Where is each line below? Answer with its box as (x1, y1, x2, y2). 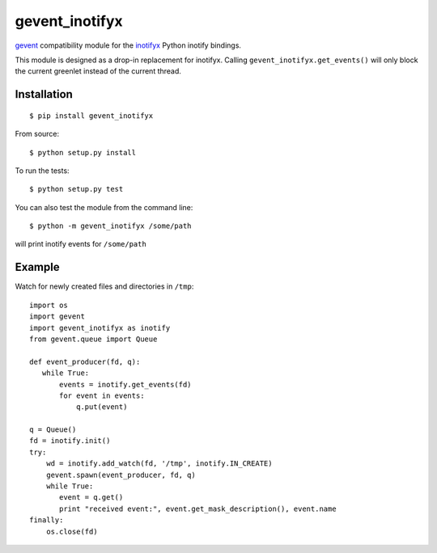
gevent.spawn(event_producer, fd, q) (45, 470, 196, 479)
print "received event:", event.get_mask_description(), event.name (59, 504, 337, 513)
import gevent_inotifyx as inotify (29, 323, 171, 332)
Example (15, 260, 60, 274)
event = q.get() (59, 493, 124, 502)
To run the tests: (15, 166, 70, 175)
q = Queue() (29, 425, 77, 434)
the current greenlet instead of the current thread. (15, 66, 182, 76)
